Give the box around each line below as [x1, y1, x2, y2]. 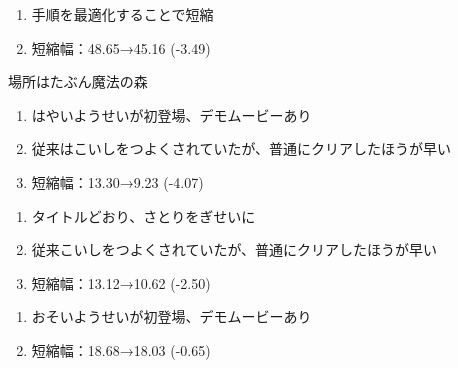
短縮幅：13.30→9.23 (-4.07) [31, 171, 204, 192]
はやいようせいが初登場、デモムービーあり [31, 104, 312, 125]
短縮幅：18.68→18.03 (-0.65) [31, 339, 211, 360]
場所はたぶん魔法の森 [8, 71, 148, 92]
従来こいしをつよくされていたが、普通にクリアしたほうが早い [31, 239, 438, 260]
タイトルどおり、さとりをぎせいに [31, 205, 256, 226]
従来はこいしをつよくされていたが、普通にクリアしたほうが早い [31, 138, 452, 159]
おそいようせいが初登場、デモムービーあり [31, 306, 312, 327]
